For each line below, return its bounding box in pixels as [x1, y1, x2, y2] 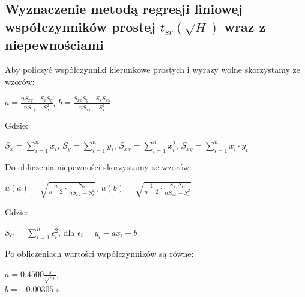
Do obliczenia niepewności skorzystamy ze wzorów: [5, 160, 192, 173]
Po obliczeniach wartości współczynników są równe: [5, 247, 194, 260]
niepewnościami [5, 35, 104, 54]
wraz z [224, 17, 266, 35]
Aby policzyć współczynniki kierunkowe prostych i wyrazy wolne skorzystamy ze [5, 63, 301, 76]
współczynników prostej [5, 17, 156, 35]
